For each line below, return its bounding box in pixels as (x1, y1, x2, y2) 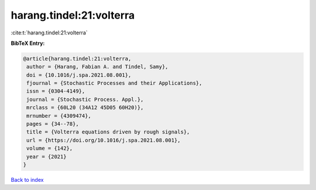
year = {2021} (26, 153, 67, 160)
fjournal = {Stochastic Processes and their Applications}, (26, 80, 202, 87)
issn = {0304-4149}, (26, 88, 85, 94)
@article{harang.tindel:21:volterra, (23, 55, 132, 62)
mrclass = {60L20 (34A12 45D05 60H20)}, (26, 104, 144, 111)
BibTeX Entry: (11, 40, 45, 47)
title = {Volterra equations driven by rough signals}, (26, 129, 190, 135)
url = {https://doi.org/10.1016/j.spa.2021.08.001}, (26, 137, 181, 143)
